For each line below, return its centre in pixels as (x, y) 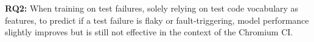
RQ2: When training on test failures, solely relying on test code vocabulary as (152, 8)
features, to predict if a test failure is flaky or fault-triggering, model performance (157, 20)
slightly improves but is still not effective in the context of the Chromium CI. (149, 32)
